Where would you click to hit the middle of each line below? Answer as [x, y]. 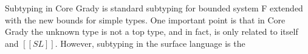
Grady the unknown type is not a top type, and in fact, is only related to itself [152, 31]
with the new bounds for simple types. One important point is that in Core [145, 19]
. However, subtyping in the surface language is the [150, 43]
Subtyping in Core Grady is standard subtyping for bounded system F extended [154, 8]
